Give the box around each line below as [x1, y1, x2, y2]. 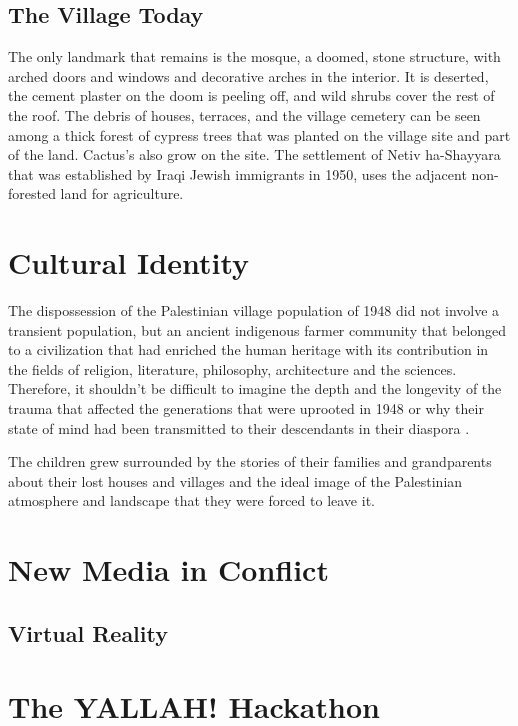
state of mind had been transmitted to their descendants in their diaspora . [8, 417, 470, 438]
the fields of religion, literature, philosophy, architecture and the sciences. [8, 358, 457, 379]
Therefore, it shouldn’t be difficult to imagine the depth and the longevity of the [8, 378, 502, 399]
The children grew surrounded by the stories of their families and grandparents [8, 451, 492, 472]
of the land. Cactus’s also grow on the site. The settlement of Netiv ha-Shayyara [8, 144, 501, 165]
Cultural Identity [8, 242, 249, 283]
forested [8, 183, 56, 204]
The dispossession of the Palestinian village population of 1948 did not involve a [8, 300, 500, 321]
